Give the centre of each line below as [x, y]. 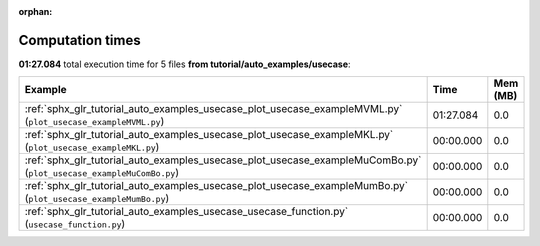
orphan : [35, 11]
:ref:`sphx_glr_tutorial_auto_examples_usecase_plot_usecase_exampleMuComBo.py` [223, 160]
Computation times [79, 40]
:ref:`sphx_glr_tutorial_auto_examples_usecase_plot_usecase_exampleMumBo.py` [216, 186]
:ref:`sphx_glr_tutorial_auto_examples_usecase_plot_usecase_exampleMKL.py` [209, 135]
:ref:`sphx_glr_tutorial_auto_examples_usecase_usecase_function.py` [186, 212]
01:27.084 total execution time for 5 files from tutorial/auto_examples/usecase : [184, 64]
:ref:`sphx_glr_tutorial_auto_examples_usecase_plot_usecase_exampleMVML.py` [213, 109]
